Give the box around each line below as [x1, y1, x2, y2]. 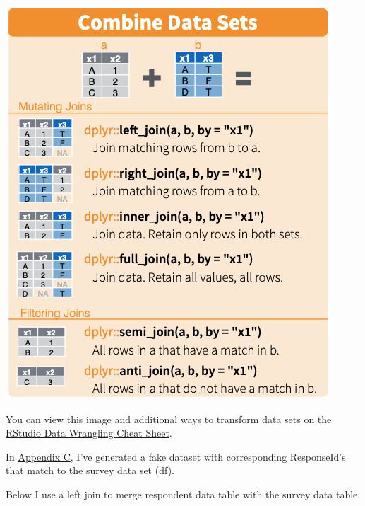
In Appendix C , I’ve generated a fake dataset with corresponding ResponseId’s [6, 449, 346, 464]
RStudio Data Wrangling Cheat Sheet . [6, 425, 172, 440]
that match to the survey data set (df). [6, 463, 174, 478]
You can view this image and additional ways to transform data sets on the [6, 411, 332, 426]
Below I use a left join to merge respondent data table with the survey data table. [6, 486, 361, 501]
